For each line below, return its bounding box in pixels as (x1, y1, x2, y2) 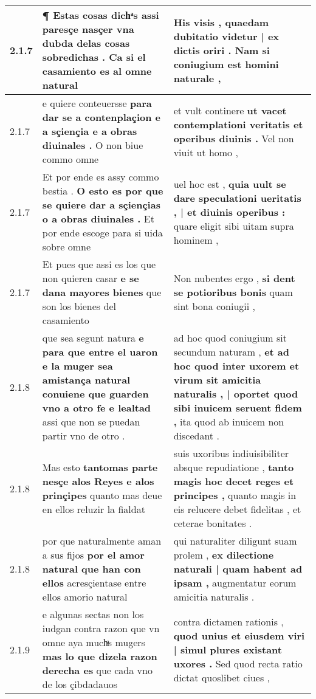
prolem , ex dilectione (173, 548, 274, 562)
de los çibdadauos (42, 677, 118, 691)
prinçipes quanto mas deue (42, 488, 162, 502)
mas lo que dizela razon (42, 649, 157, 663)
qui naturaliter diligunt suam (173, 534, 297, 548)
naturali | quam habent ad (173, 562, 303, 576)
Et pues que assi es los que (42, 257, 156, 271)
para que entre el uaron (42, 345, 158, 359)
